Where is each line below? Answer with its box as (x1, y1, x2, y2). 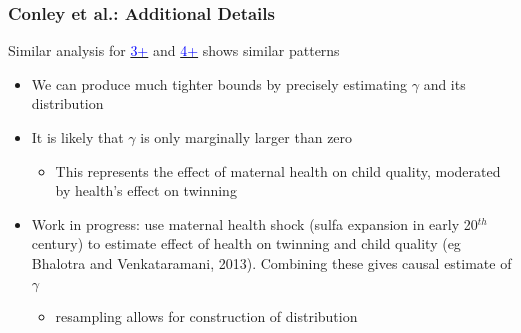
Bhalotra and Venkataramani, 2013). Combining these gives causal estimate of (31, 252, 512, 273)
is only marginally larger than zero (140, 127, 353, 147)
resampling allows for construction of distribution (55, 306, 358, 327)
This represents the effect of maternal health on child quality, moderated (55, 160, 501, 181)
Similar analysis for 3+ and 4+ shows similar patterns (8, 40, 340, 61)
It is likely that (31, 127, 124, 147)
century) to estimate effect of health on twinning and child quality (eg (31, 233, 461, 254)
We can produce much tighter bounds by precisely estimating (31, 73, 408, 94)
